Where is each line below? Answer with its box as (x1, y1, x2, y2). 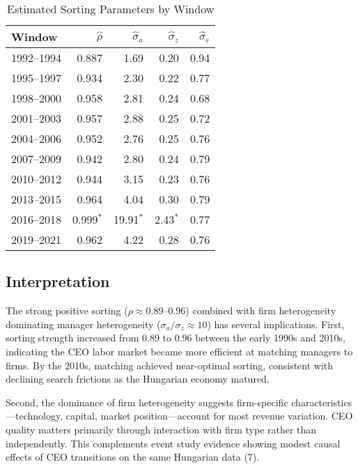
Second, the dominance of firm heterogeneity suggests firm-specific (6, 394, 288, 409)
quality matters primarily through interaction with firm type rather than (6, 422, 317, 436)
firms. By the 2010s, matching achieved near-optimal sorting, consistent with (6, 357, 334, 372)
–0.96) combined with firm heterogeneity (163, 303, 336, 318)
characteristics (291, 394, 352, 409)
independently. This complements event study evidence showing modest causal (6, 436, 341, 450)
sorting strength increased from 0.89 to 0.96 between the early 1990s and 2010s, (6, 330, 345, 345)
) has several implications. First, (207, 316, 345, 331)
